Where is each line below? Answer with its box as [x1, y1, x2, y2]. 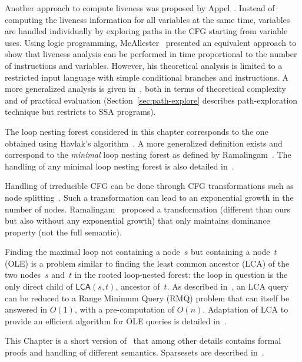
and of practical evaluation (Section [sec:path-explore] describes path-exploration [5, 94, 298, 106]
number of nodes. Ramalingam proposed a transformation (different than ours [5, 202, 290, 215]
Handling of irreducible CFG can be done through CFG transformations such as [5, 180, 294, 192]
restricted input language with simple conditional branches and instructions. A [5, 71, 289, 83]
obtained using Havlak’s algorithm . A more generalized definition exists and [5, 137, 283, 149]
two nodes [5, 268, 41, 281]
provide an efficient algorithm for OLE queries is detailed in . [5, 314, 227, 327]
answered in [5, 303, 48, 315]
